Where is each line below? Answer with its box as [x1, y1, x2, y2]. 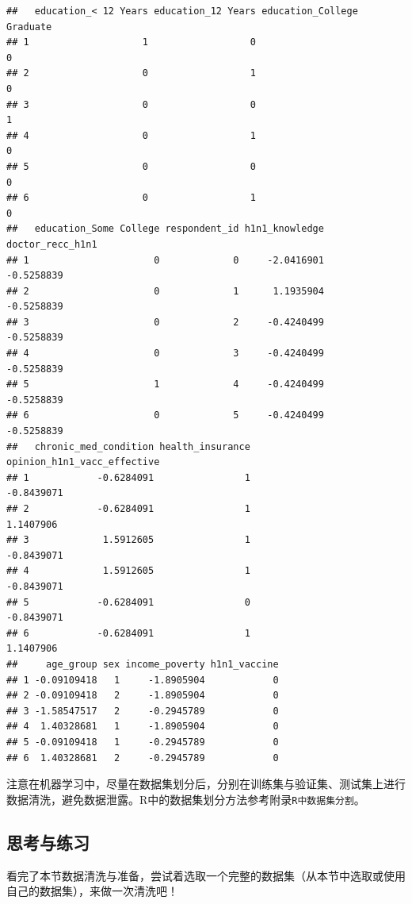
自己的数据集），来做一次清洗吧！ [6, 883, 178, 899]
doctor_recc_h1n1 [6, 238, 97, 250]
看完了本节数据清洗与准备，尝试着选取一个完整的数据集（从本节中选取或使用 [6, 867, 406, 883]
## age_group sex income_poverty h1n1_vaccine [6, 658, 279, 670]
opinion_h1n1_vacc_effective [6, 456, 160, 468]
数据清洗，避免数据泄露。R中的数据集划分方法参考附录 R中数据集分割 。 [6, 791, 365, 807]
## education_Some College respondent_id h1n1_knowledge [6, 223, 324, 235]
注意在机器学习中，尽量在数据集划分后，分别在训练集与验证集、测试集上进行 [6, 775, 406, 792]
